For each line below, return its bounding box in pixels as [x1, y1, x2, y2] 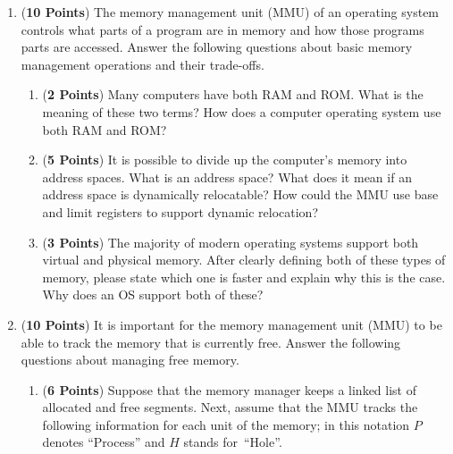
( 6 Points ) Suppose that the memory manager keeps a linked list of [42, 380, 417, 399]
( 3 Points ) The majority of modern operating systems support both [42, 232, 419, 251]
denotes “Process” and [42, 433, 165, 451]
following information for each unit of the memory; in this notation [42, 415, 410, 433]
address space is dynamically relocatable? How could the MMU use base [42, 185, 439, 204]
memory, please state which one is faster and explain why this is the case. [42, 267, 446, 286]
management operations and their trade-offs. [21, 55, 264, 73]
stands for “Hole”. [183, 433, 282, 451]
